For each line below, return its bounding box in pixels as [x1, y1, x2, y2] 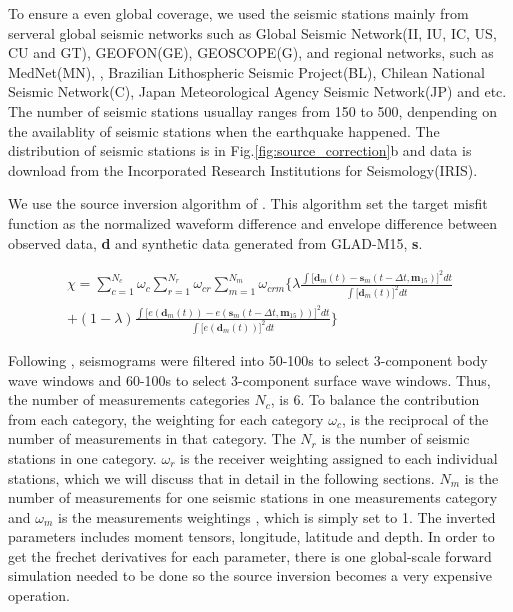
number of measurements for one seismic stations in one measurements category [8, 487, 498, 508]
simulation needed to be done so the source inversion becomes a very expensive [8, 565, 492, 586]
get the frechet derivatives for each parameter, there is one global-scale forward [8, 545, 492, 566]
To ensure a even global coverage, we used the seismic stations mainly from [8, 3, 469, 23]
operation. [8, 585, 70, 606]
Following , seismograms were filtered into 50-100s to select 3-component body [8, 349, 488, 370]
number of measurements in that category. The [8, 428, 296, 449]
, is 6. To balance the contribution [270, 389, 480, 410]
